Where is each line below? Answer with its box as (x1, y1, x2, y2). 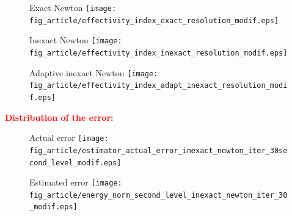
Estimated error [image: (29, 176, 122, 189)
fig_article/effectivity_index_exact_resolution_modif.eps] (29, 16, 279, 25)
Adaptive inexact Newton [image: (29, 66, 158, 79)
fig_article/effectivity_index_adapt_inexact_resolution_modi (29, 81, 288, 90)
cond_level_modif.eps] (29, 158, 122, 167)
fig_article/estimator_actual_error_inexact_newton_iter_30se (29, 146, 288, 155)
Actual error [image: (29, 131, 109, 144)
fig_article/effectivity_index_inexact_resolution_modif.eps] (29, 48, 288, 57)
